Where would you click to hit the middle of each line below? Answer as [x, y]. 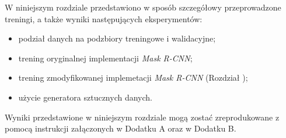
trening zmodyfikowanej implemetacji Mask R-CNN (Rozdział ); [133, 77]
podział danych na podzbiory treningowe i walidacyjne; [117, 38]
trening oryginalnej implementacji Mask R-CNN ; [105, 58]
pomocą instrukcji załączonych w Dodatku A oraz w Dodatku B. [121, 128]
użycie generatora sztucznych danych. [85, 97]
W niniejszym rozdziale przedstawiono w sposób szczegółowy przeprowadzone [143, 7]
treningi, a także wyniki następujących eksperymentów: [104, 18]
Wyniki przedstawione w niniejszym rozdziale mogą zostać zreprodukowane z [142, 117]
